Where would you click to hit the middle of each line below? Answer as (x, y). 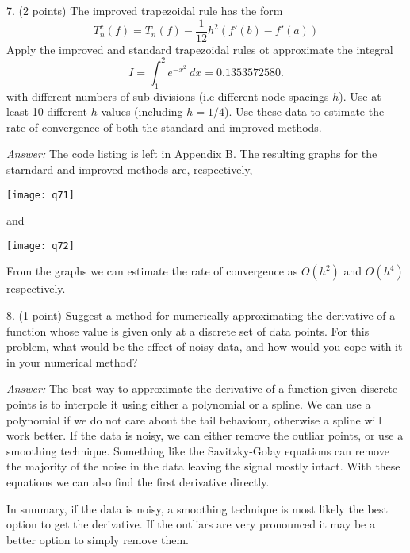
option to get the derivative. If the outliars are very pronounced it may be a (191, 524)
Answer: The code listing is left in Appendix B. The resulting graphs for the (192, 154)
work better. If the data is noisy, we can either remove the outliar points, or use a (205, 435)
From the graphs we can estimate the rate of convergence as (152, 271)
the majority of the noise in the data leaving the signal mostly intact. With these (203, 466)
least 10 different (47, 111)
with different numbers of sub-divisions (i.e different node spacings (168, 96)
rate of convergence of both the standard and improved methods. (164, 127)
